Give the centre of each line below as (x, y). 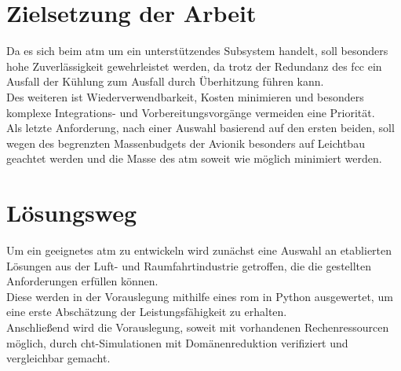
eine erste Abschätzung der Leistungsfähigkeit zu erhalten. (147, 312)
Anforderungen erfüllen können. (82, 281)
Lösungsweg (72, 213)
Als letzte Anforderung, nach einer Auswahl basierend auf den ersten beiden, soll (200, 128)
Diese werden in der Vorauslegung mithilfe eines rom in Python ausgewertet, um (200, 296)
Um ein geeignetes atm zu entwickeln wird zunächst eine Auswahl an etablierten (199, 250)
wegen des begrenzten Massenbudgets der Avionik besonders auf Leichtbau (186, 143)
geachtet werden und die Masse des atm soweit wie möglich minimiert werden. (194, 158)
